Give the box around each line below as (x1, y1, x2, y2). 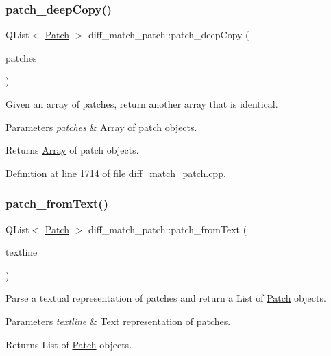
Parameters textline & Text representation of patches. (5, 313, 231, 328)
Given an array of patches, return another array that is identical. (5, 97, 278, 110)
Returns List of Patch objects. (5, 337, 132, 351)
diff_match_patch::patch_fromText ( (88, 222, 247, 236)
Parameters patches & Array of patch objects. (5, 119, 197, 134)
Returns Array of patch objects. (5, 143, 139, 157)
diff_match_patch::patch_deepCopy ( (88, 27, 249, 42)
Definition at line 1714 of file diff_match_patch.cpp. (5, 165, 226, 180)
